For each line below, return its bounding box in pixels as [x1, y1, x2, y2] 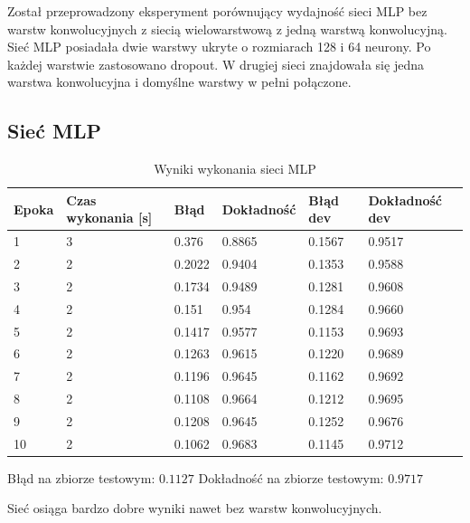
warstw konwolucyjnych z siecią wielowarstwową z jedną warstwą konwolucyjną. [7, 19, 447, 38]
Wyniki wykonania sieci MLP [154, 159, 316, 178]
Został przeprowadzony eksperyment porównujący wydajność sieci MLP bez [7, 2, 428, 20]
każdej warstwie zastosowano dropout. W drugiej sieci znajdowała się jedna [7, 54, 424, 73]
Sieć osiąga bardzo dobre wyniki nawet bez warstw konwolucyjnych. [7, 499, 382, 518]
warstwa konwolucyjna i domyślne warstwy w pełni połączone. [7, 72, 352, 91]
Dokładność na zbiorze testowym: [198, 468, 384, 487]
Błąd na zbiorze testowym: [7, 468, 155, 487]
